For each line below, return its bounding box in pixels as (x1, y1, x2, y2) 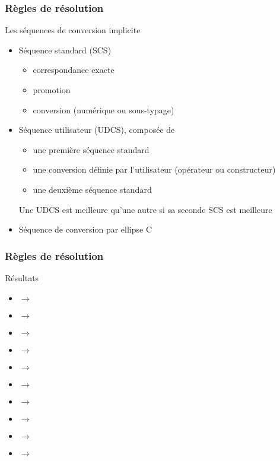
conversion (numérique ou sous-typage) (33, 103, 174, 116)
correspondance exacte (33, 63, 114, 76)
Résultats (5, 271, 39, 284)
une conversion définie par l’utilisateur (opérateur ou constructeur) (33, 163, 276, 176)
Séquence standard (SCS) (18, 43, 112, 56)
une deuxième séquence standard (33, 183, 152, 195)
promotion (33, 84, 71, 96)
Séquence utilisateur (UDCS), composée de (18, 123, 175, 136)
